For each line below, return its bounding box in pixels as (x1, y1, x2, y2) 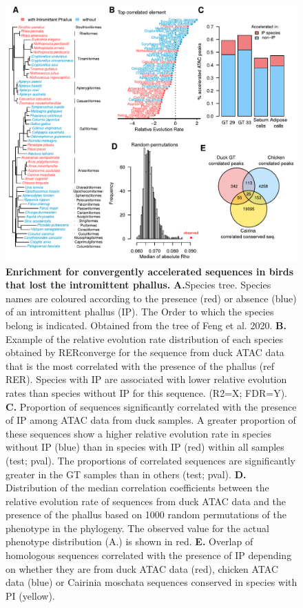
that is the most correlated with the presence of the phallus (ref (6, 358, 275, 373)
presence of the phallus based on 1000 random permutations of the (6, 507, 286, 522)
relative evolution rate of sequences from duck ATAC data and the (6, 493, 286, 508)
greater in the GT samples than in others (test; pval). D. (6, 467, 247, 481)
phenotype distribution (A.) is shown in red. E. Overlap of (6, 534, 253, 549)
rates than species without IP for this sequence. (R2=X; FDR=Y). (6, 385, 287, 400)
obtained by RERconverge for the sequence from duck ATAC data (6, 345, 284, 360)
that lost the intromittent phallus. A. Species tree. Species (6, 277, 271, 292)
